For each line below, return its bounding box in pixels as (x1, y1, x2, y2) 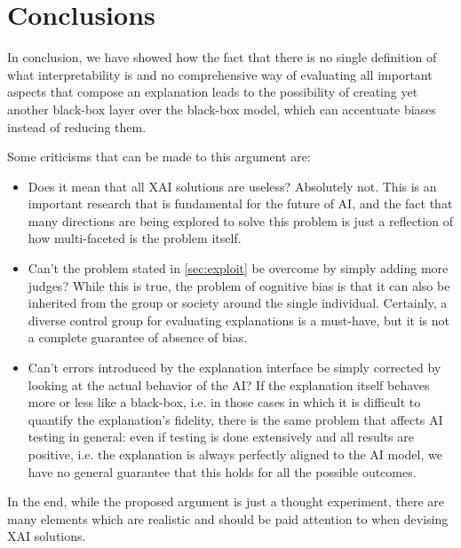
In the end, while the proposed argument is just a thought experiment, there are (7, 492, 444, 511)
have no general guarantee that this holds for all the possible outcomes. (28, 462, 417, 481)
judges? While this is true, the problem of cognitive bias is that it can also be (28, 276, 450, 294)
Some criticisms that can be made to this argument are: (7, 147, 311, 166)
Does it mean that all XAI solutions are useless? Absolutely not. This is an (28, 176, 437, 195)
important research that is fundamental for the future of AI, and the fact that (28, 194, 453, 213)
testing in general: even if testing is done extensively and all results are (28, 427, 414, 446)
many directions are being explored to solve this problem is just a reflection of (28, 211, 453, 230)
